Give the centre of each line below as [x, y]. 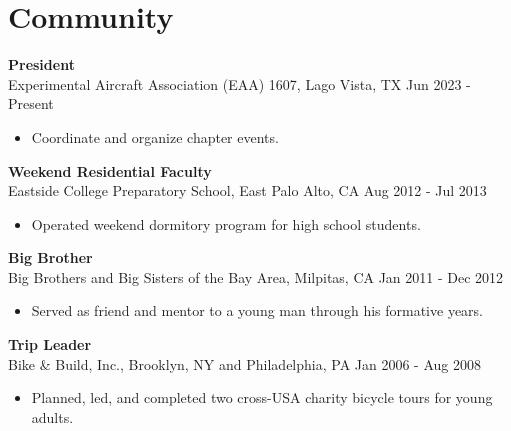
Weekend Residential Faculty [110, 170]
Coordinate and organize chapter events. [155, 136]
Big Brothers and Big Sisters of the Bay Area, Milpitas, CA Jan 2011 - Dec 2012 [256, 276]
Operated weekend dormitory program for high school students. [226, 223]
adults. [52, 416]
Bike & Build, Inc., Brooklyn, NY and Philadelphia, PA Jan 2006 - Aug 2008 [244, 363]
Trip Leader [50, 344]
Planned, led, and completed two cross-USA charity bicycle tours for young [262, 397]
